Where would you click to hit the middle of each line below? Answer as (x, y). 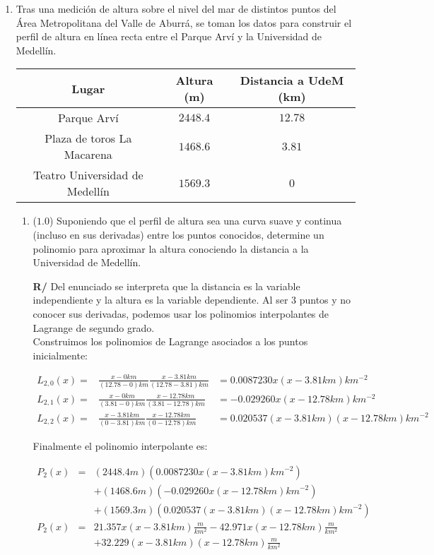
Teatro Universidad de (88, 175)
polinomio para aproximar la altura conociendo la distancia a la (171, 248)
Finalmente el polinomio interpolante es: (120, 445)
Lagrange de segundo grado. (94, 327)
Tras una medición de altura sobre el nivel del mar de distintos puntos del (176, 8)
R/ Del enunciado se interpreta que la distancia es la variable (166, 286)
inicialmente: (60, 355)
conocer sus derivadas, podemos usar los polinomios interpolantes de (181, 313)
